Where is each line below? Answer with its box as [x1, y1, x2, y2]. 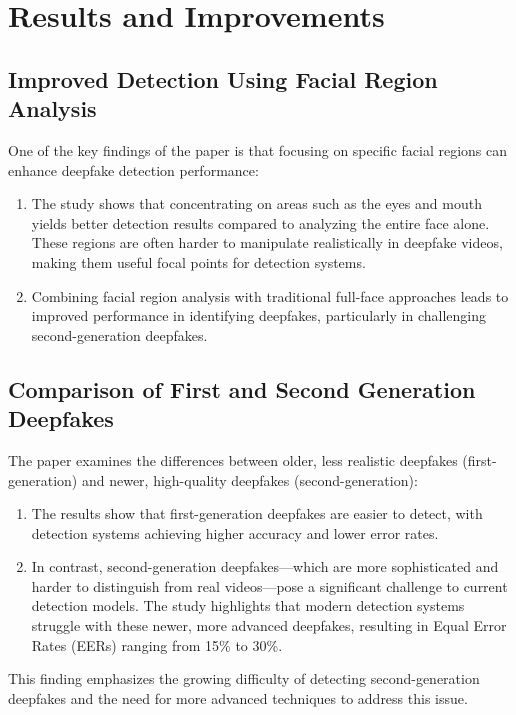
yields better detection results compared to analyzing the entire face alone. [31, 212, 490, 233]
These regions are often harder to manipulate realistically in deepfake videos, [31, 232, 503, 253]
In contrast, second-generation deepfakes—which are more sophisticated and [31, 556, 499, 577]
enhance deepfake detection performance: [8, 159, 259, 180]
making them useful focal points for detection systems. [31, 251, 366, 272]
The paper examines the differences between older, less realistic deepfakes [8, 449, 458, 470]
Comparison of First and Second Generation [8, 373, 476, 404]
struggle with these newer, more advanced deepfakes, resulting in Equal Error [31, 615, 507, 636]
